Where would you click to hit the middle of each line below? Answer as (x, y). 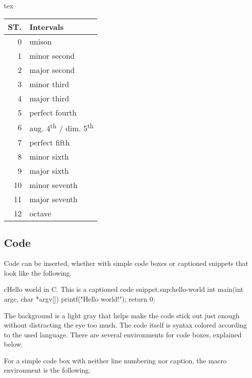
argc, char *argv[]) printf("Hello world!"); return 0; (80, 298)
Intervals (46, 26)
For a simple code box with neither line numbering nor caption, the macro (115, 360)
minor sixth (49, 156)
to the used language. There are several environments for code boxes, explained (123, 334)
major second (52, 70)
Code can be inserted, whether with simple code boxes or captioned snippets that (126, 263)
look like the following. (38, 272)
